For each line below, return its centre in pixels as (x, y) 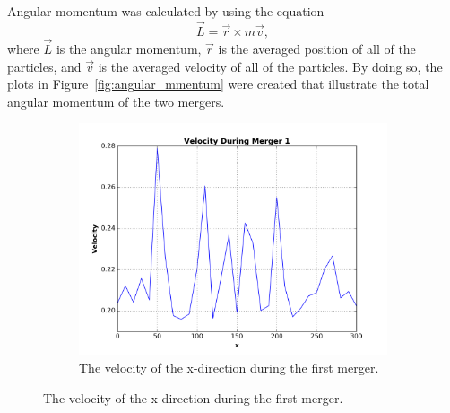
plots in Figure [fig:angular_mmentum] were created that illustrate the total (218, 84)
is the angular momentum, (129, 49)
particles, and (44, 66)
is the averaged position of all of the (317, 49)
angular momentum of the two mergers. (116, 101)
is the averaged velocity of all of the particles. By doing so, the (270, 66)
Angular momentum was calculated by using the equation (166, 11)
